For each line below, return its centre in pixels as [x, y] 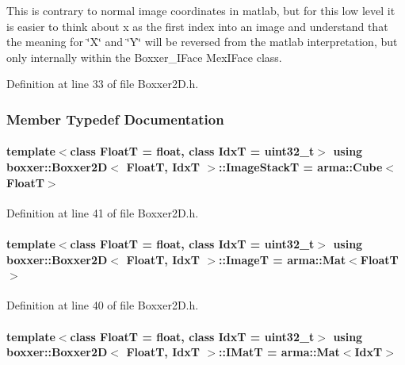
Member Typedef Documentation [115, 119]
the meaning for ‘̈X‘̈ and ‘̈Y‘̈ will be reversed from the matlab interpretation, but [202, 42]
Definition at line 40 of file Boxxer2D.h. [103, 305]
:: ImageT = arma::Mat [282, 259]
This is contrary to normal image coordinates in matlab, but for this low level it [201, 10]
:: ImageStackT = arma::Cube [300, 167]
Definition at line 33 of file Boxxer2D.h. [103, 84]
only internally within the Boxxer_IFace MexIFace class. [144, 57]
